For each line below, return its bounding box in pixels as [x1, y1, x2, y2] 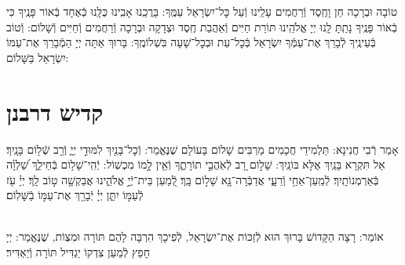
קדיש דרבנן [6, 95, 104, 127]
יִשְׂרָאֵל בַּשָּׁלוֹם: [6, 49, 69, 65]
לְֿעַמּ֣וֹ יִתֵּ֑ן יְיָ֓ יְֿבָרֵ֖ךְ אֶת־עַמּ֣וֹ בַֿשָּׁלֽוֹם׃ [6, 187, 144, 203]
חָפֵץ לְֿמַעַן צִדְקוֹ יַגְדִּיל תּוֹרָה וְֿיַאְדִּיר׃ [6, 244, 150, 260]
